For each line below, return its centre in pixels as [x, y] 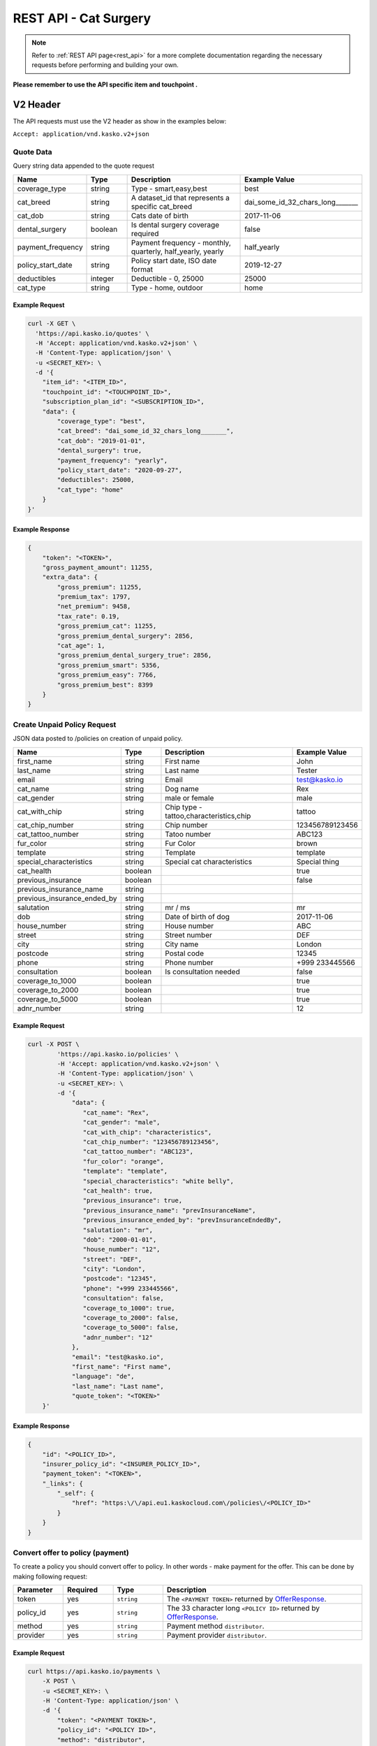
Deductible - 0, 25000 [167, 278]
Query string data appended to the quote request [84, 166]
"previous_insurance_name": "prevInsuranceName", [169, 1210]
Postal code [184, 953]
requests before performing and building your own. [105, 65]
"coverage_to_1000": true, [129, 1308]
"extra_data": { [70, 577]
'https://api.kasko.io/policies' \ [118, 1054]
